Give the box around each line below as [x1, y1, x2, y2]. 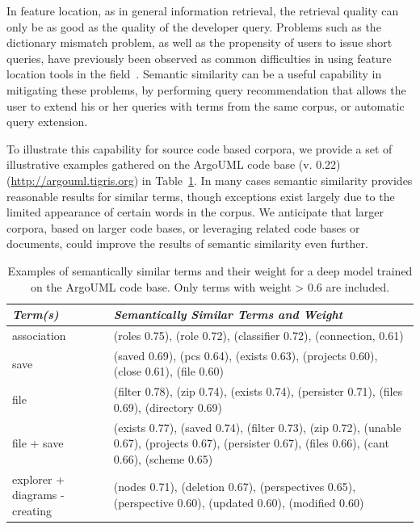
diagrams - [12, 486, 65, 503]
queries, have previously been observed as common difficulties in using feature [6, 49, 392, 66]
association [12, 326, 66, 343]
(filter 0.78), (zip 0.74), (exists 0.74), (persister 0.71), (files [113, 383, 403, 400]
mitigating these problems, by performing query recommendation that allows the [6, 81, 406, 98]
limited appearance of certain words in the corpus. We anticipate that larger [6, 204, 384, 220]
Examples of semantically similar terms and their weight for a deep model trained [7, 262, 413, 279]
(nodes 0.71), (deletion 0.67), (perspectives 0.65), [113, 478, 356, 495]
